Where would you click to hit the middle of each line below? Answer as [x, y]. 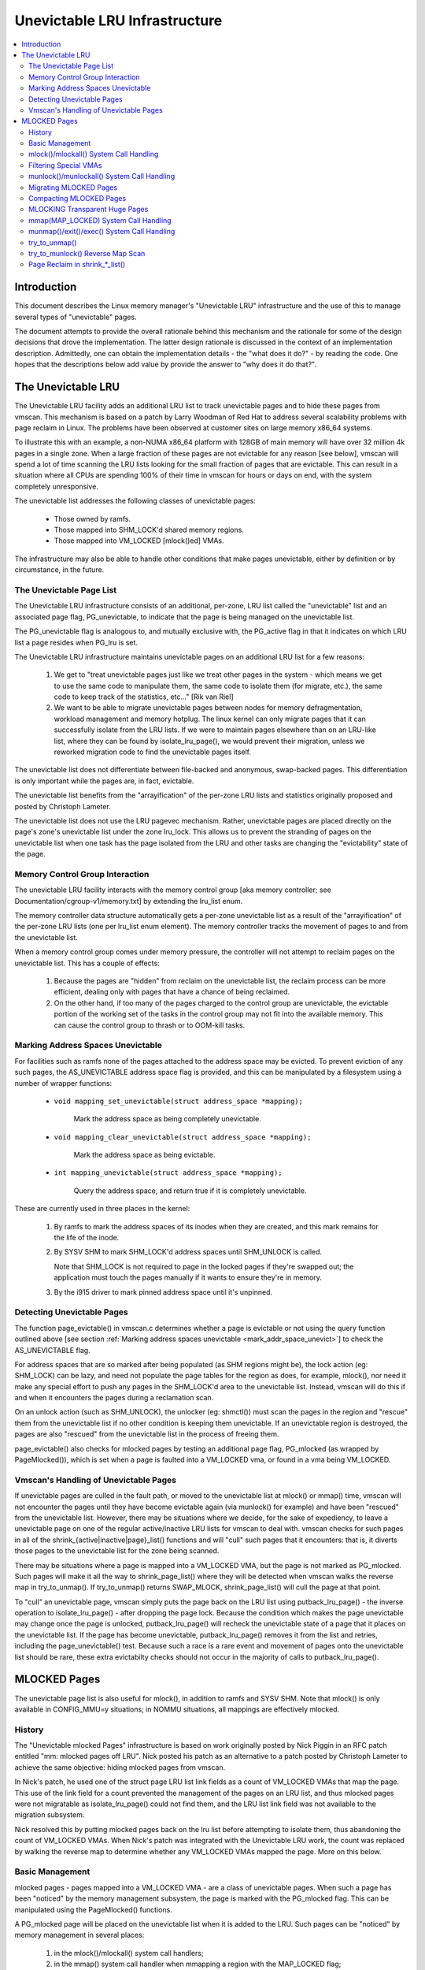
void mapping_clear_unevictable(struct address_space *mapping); [183, 1137]
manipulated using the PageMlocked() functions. [93, 1909]
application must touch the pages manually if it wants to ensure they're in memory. [188, 1277]
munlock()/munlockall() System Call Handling [102, 177]
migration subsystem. [50, 1815]
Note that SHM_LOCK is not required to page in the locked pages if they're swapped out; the [204, 1266]
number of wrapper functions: [63, 1083]
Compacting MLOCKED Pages [78, 199]
